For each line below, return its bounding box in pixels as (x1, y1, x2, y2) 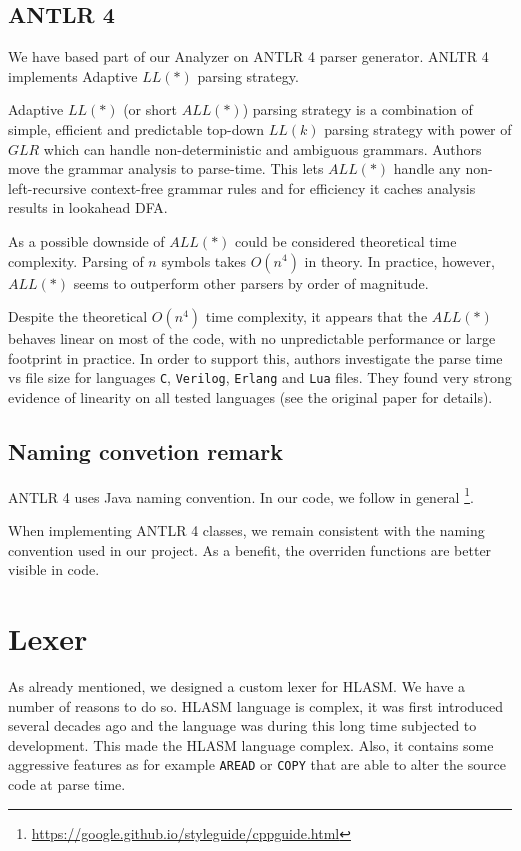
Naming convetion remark (8, 435, 283, 466)
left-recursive (8, 177, 87, 198)
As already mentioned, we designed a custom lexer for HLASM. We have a (8, 675, 466, 696)
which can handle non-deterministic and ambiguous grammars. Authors (43, 138, 482, 159)
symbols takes (161, 250, 246, 271)
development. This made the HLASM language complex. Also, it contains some (8, 734, 494, 755)
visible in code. (8, 559, 100, 580)
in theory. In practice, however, (304, 250, 495, 271)
